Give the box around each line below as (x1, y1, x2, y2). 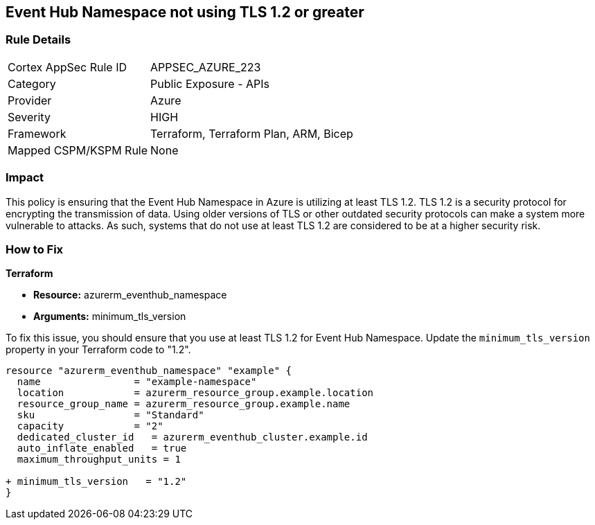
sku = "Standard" (17, 409, 204, 421)
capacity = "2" (17, 420, 163, 432)
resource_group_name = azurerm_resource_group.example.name (17, 398, 350, 410)
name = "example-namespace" (17, 376, 257, 388)
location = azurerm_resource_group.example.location (17, 387, 374, 399)
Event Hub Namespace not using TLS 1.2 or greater (6, 3, 364, 21)
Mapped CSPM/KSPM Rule (8, 143, 148, 157)
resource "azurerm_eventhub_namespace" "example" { (6, 365, 292, 377)
